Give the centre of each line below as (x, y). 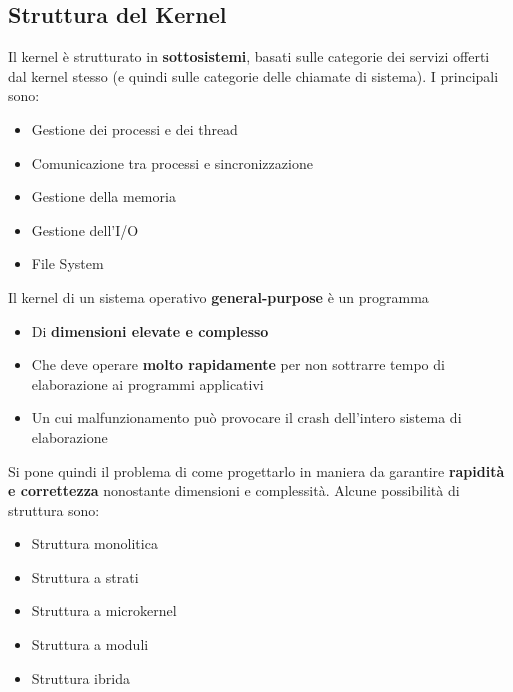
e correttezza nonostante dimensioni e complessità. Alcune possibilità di (234, 490)
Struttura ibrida (80, 677)
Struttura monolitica (94, 543)
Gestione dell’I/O (85, 229)
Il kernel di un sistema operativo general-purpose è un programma (218, 296)
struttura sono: (54, 509)
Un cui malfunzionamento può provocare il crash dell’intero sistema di (246, 417)
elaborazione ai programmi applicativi (147, 383)
